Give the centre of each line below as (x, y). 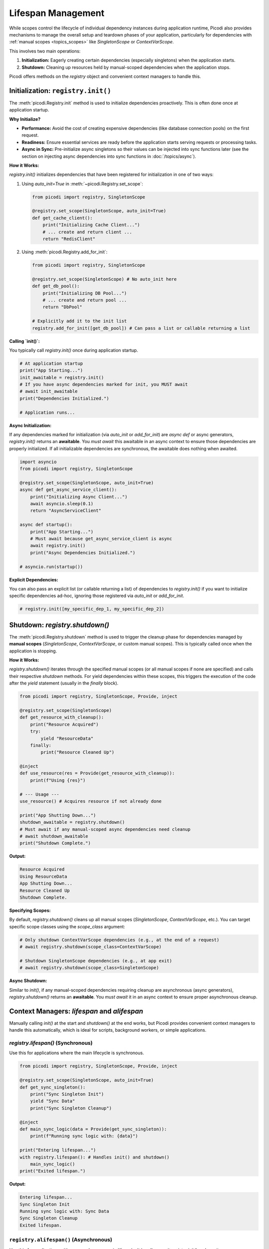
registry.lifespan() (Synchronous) (51, 1043)
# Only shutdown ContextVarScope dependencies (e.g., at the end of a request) (120, 940)
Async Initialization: (30, 425)
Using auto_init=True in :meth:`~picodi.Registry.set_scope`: (82, 184)
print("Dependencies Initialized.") (65, 398)
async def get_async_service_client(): (68, 490)
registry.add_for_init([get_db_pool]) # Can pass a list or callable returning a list (141, 328)
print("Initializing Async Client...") (79, 497)
